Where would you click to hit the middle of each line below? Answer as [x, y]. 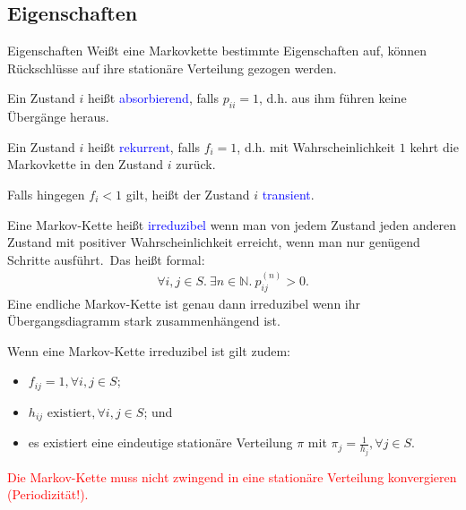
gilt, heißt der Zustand [188, 194]
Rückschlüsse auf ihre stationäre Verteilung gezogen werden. [172, 68]
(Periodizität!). [48, 494]
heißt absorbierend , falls [153, 98]
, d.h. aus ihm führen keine [332, 98]
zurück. [196, 164]
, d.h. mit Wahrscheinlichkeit [316, 146]
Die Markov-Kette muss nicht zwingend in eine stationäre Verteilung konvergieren [232, 476]
